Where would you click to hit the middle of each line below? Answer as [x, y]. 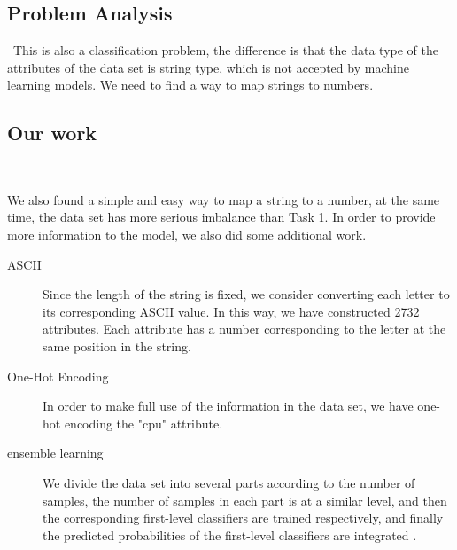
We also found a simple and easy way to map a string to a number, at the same [224, 199]
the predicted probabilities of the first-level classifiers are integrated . [230, 534]
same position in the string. [117, 346]
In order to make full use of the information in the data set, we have [228, 406]
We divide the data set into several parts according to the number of [229, 482]
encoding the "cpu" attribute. [143, 423]
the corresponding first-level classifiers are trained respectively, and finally [243, 518]
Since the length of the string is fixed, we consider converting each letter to [246, 294]
